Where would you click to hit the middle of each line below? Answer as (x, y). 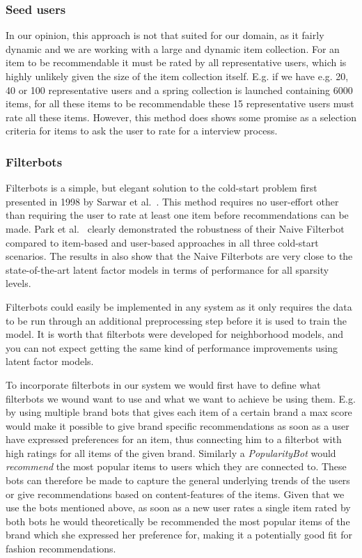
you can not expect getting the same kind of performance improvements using (172, 347)
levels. (18, 283)
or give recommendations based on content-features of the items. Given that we (175, 494)
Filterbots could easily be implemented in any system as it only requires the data (179, 306)
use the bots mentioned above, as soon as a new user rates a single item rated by (178, 507)
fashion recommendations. (61, 549)
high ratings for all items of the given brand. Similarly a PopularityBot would (171, 452)
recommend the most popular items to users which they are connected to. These (176, 466)
